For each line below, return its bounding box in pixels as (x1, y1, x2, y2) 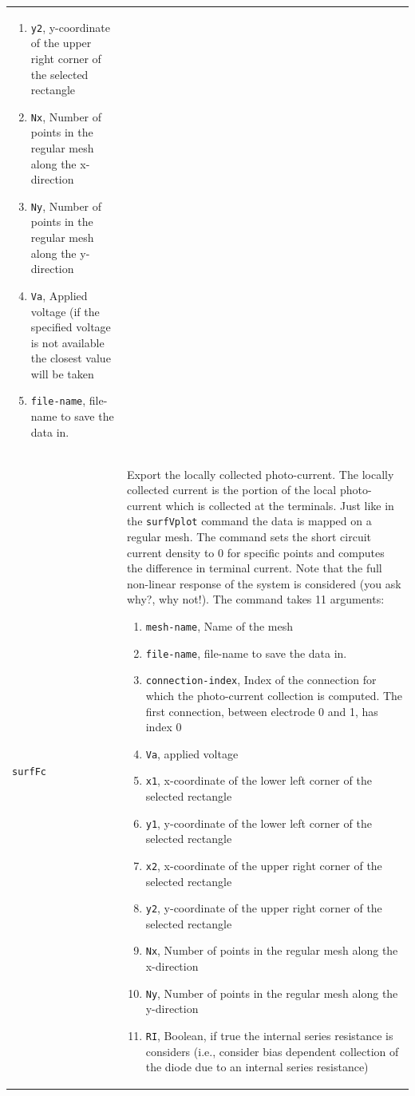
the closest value (30, 350, 111, 366)
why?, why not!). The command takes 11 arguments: (126, 591, 385, 607)
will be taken (30, 365, 94, 382)
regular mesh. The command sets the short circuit (126, 528, 372, 544)
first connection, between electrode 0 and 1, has (145, 702, 378, 719)
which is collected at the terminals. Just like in (165, 497, 394, 513)
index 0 (145, 718, 182, 735)
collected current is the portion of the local (126, 481, 337, 498)
